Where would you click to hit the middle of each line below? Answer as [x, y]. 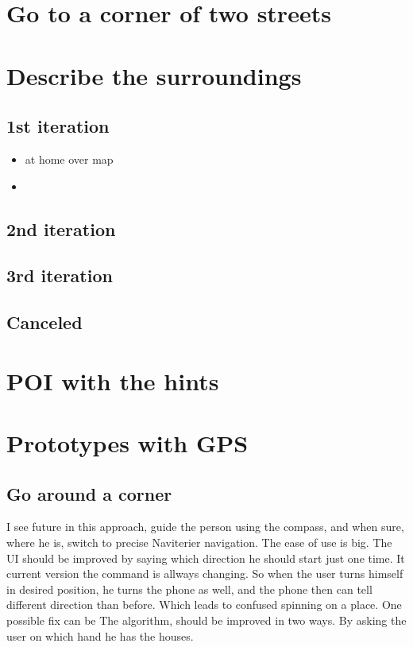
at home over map [69, 159]
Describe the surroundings [154, 75]
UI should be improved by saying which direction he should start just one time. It [206, 558]
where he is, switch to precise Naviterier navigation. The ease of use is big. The [199, 542]
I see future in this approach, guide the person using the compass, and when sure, [205, 527]
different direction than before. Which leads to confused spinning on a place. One [204, 604]
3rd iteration [60, 275]
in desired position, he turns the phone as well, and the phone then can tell [189, 589]
